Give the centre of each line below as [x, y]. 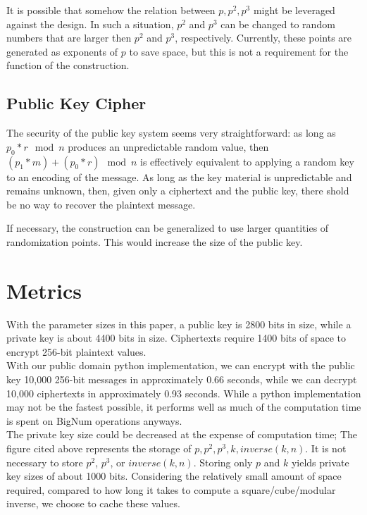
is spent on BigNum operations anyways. [94, 420]
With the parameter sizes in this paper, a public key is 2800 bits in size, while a [179, 324]
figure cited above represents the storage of [99, 448]
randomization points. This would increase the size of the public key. [155, 241]
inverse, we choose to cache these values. [93, 503]
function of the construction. [68, 65]
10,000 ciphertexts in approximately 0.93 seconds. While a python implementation [184, 393]
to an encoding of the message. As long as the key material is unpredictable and [179, 176]
